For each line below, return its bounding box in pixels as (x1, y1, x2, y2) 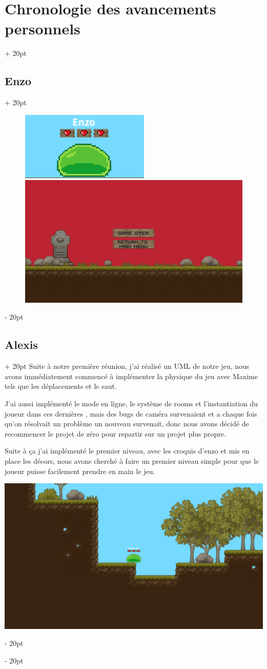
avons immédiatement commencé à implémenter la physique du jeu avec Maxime (5, 370, 258, 381)
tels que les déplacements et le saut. (5, 381, 117, 391)
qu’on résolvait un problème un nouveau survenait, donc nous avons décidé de (5, 418, 249, 429)
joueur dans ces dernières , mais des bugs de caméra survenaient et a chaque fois (5, 408, 257, 419)
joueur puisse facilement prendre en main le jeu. (5, 465, 155, 476)
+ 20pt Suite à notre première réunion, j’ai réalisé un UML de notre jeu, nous (5, 361, 250, 371)
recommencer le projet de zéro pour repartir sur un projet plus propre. (5, 428, 226, 439)
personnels (5, 18, 80, 39)
